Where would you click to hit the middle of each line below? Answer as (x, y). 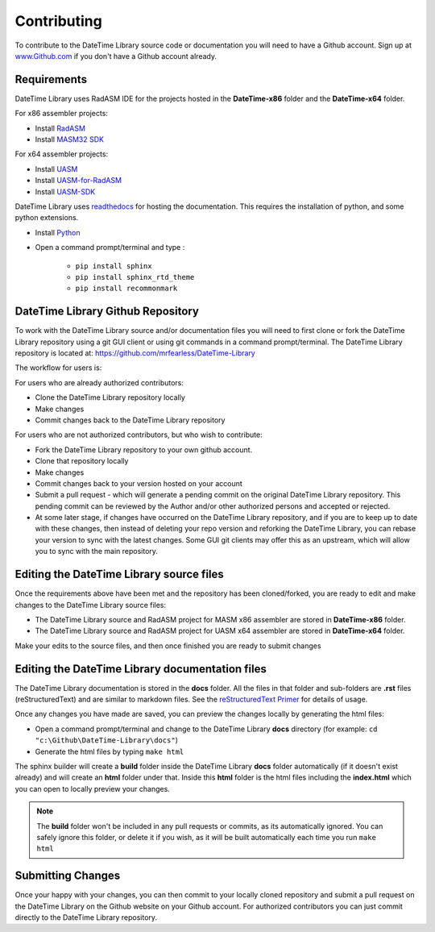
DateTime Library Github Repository (107, 312)
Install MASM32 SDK (70, 139)
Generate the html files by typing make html (110, 751)
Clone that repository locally (82, 461)
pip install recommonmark (126, 289)
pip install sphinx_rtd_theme (135, 277)
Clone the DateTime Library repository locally (110, 397)
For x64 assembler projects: (62, 154)
